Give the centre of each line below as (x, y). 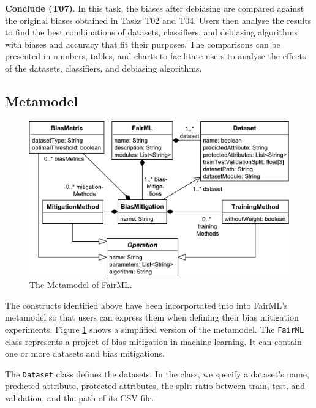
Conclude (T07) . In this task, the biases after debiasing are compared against (155, 8)
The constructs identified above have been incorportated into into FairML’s (146, 305)
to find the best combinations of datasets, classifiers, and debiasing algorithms (151, 32)
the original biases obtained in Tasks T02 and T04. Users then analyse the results (158, 20)
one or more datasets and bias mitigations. (85, 353)
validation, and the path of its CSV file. (80, 398)
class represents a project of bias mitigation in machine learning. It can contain (153, 341)
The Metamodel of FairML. (81, 285)
